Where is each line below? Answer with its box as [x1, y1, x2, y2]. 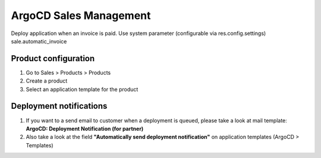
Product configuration [11, 53, 95, 64]
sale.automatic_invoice [11, 37, 67, 45]
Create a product [26, 77, 68, 84]
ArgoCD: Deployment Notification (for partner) [26, 125, 144, 132]
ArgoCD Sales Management [11, 9, 151, 22]
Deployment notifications [11, 101, 108, 111]
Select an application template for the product [26, 86, 139, 93]
